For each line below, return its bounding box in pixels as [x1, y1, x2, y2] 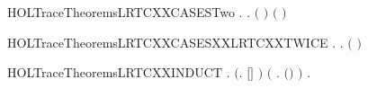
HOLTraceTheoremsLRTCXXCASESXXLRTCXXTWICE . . [7, 32, 344, 51]
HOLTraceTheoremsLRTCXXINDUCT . [7, 63, 230, 82]
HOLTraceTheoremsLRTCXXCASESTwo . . [7, 3, 251, 21]
